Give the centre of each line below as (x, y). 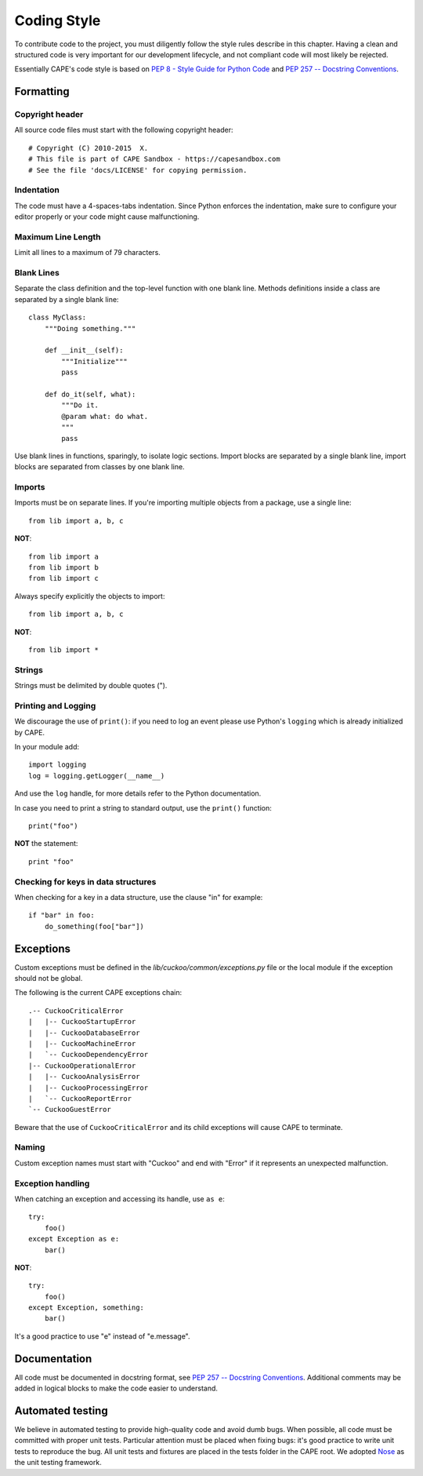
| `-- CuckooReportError (80, 1098)
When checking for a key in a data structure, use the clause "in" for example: (139, 897)
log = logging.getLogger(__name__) (97, 776)
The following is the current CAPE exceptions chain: (98, 993)
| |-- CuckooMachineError (82, 1043)
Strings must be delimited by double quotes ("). (91, 686)
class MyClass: (58, 317)
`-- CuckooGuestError (70, 1110)
